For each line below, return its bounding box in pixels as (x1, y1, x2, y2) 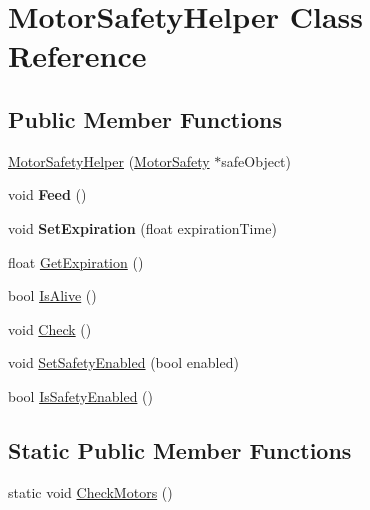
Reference (8, 35, 147, 76)
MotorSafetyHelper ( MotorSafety (8, 150, 210, 171)
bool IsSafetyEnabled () (8, 385, 153, 406)
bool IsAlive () (8, 285, 97, 306)
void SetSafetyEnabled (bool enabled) (8, 352, 239, 373)
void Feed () (8, 184, 87, 205)
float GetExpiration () (8, 251, 144, 272)
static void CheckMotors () (8, 481, 173, 502)
